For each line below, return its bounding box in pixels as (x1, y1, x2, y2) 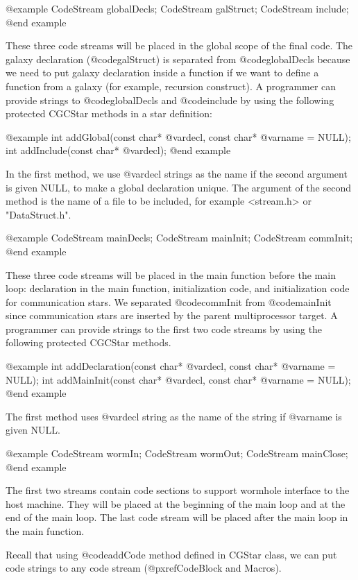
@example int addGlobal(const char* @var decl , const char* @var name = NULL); (6, 129, 351, 144)
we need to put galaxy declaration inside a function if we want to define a (6, 65, 319, 80)
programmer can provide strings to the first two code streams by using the (6, 321, 323, 336)
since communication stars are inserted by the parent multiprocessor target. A (6, 308, 338, 323)
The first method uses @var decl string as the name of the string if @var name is (6, 409, 342, 423)
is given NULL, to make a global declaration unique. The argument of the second (6, 180, 351, 194)
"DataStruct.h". (6, 207, 71, 221)
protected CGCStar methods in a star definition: (6, 106, 212, 121)
